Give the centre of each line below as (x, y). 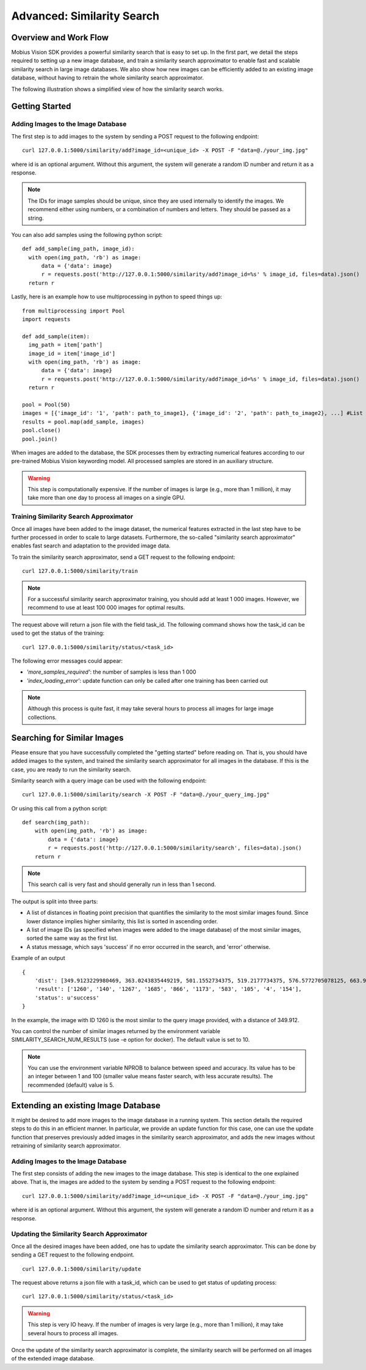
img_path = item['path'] (66, 345)
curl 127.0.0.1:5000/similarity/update (82, 1269)
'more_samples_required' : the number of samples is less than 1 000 (111, 672)
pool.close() (41, 431)
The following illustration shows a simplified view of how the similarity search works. (117, 89)
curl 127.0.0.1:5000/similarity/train (80, 571)
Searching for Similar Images (67, 737)
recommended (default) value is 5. (71, 1085)
